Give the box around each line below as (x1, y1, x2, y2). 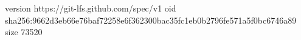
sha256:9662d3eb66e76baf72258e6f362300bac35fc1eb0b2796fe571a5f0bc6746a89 (5, 13, 297, 26)
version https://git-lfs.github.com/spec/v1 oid (5, 2, 176, 14)
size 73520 (5, 25, 43, 38)
